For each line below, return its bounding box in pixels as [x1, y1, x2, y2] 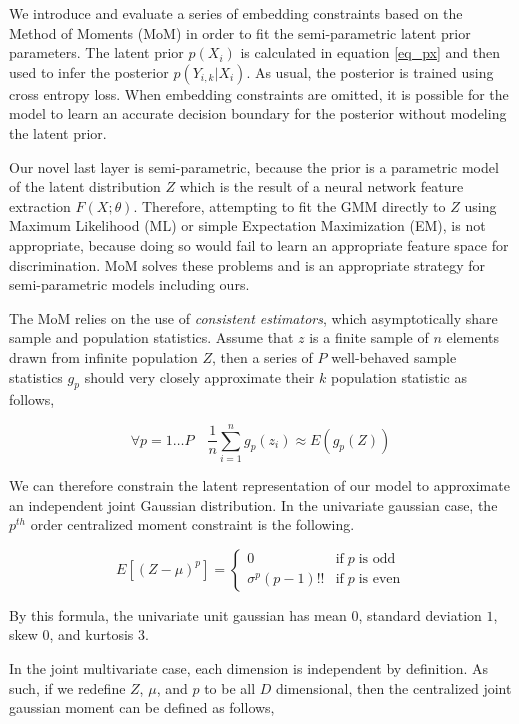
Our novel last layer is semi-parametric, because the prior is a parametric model [9, 156, 499, 177]
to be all [204, 677, 256, 698]
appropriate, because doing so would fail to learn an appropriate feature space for [9, 234, 509, 255]
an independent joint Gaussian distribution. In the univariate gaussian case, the [9, 494, 498, 515]
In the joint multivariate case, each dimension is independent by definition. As [9, 657, 489, 678]
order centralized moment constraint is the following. [30, 514, 355, 535]
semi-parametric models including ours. [9, 274, 250, 295]
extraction [9, 195, 71, 216]
